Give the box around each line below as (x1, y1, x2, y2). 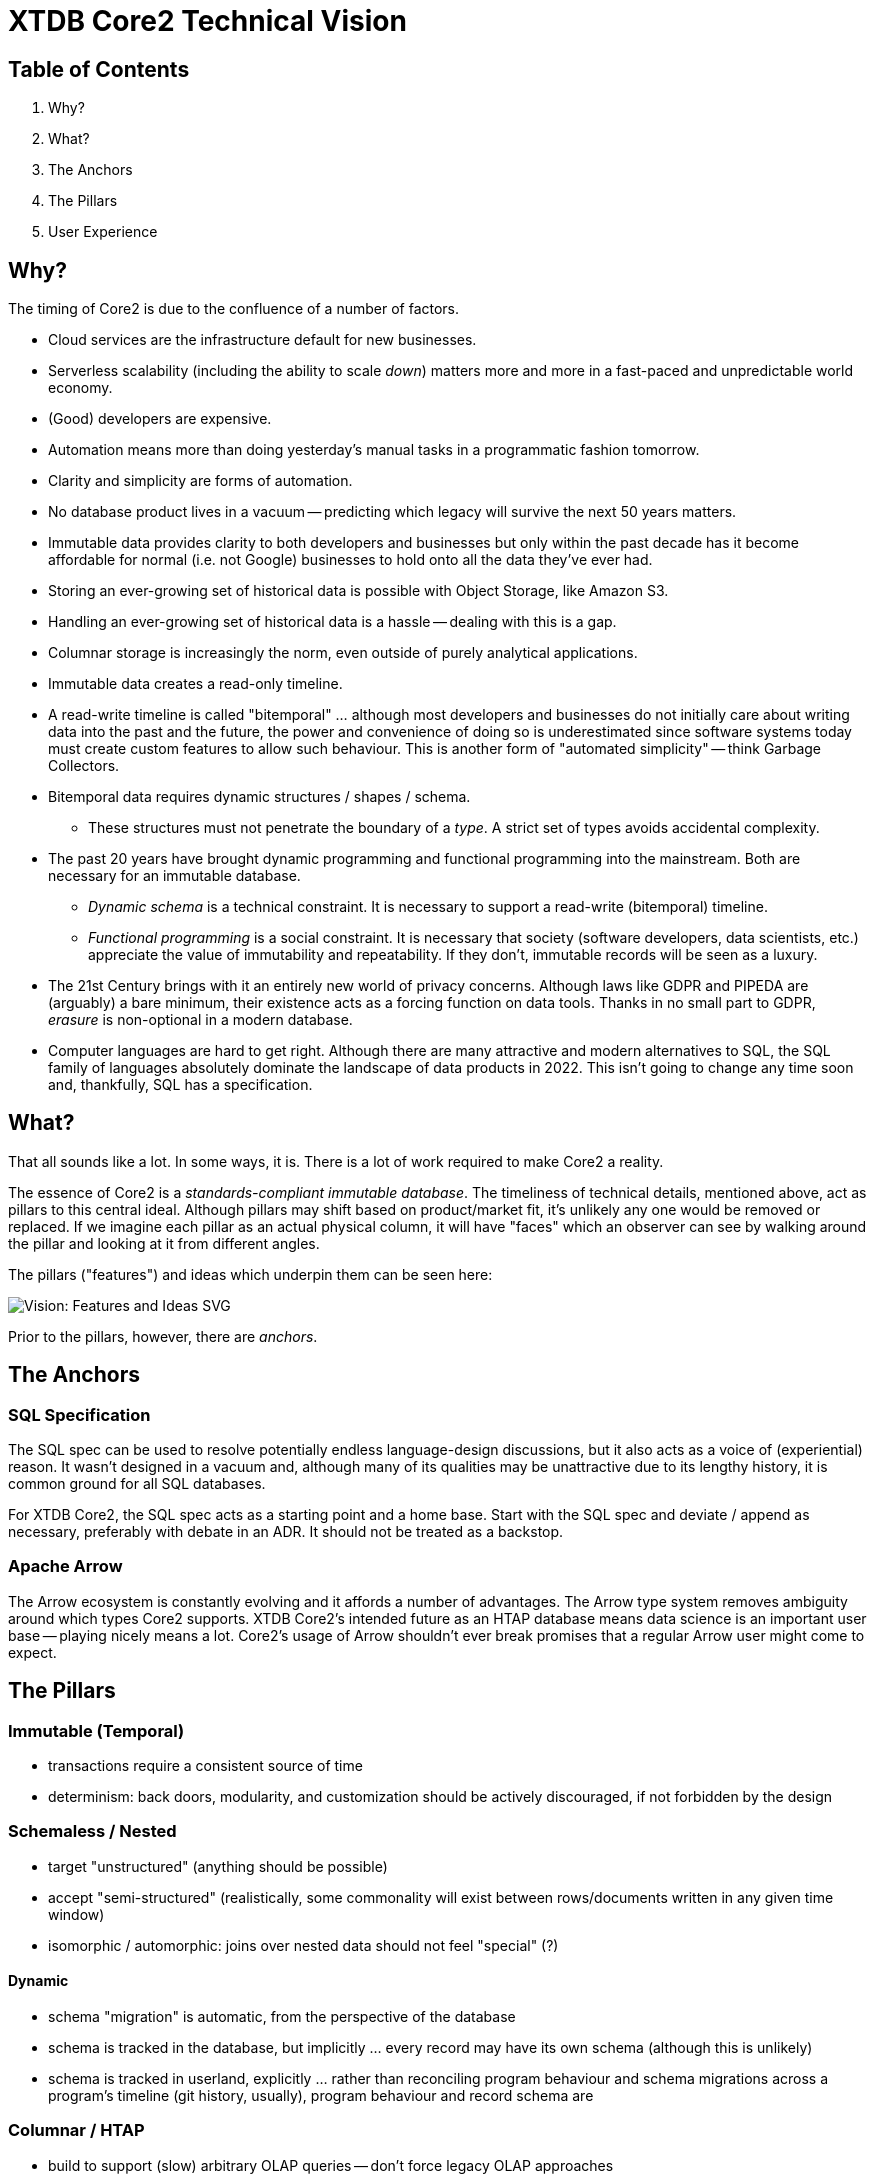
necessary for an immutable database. (48, 867, 301, 885)
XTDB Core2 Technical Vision (8, 4, 407, 38)
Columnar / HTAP (8, 2120, 145, 2141)
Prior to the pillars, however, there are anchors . (8, 1327, 318, 1345)
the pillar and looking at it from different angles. (8, 1234, 320, 1252)
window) (48, 1905, 105, 1923)
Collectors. (48, 757, 120, 775)
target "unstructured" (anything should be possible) (48, 1857, 388, 1875)
